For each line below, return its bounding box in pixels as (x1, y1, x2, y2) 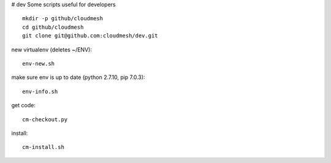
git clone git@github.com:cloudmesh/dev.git (22, 32, 159, 39)
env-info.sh (22, 88, 58, 95)
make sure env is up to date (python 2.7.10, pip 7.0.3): (11, 74, 145, 81)
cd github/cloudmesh (22, 23, 84, 31)
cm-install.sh (22, 144, 64, 151)
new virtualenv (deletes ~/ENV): (11, 46, 92, 53)
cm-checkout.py (22, 116, 68, 123)
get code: (11, 102, 36, 109)
